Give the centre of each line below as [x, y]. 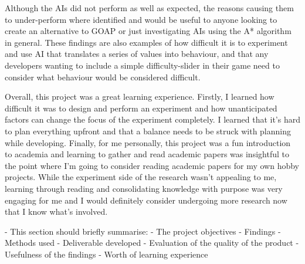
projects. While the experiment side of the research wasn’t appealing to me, [141, 177]
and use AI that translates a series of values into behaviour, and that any [137, 54]
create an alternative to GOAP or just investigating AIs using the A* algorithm [148, 31]
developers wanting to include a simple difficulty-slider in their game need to [142, 65]
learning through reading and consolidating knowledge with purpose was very [144, 188]
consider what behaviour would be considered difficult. [103, 77]
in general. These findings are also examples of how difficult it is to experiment [146, 42]
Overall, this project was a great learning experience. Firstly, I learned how [140, 97]
